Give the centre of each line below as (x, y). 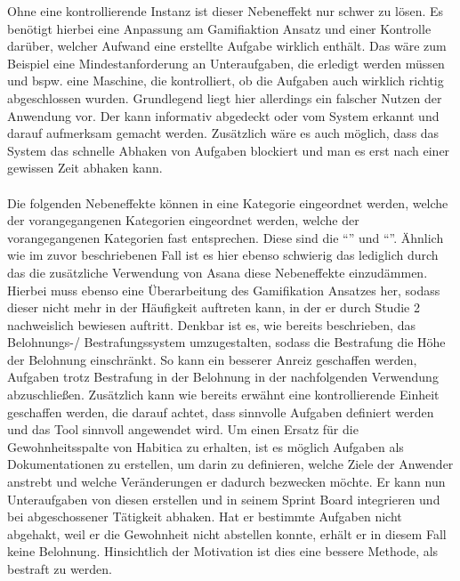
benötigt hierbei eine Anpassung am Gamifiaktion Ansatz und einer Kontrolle (219, 28)
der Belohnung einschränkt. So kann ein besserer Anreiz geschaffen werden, (212, 359)
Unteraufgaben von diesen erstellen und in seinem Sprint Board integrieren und (224, 499)
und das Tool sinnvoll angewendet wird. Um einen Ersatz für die (183, 429)
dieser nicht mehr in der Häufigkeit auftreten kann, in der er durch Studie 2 (214, 307)
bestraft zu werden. (60, 569)
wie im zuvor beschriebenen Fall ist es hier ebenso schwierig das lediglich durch (223, 255)
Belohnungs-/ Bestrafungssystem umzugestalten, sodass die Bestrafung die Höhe (226, 342)
